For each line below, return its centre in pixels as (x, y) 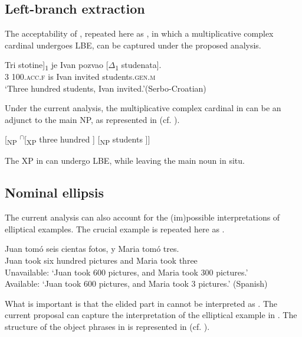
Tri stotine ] (25, 65)
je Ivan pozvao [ (80, 65)
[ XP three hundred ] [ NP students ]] (87, 140)
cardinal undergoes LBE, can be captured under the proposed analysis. (133, 45)
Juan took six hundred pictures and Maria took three (101, 260)
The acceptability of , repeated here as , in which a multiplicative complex (139, 33)
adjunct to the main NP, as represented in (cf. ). (92, 119)
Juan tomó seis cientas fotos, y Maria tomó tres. (92, 249)
